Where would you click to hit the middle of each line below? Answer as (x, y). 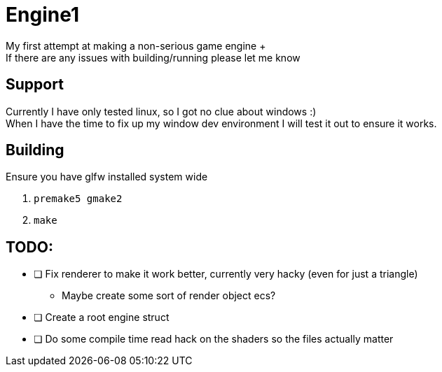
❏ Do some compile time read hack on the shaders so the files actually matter (214, 339)
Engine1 (42, 15)
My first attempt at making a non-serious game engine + (136, 45)
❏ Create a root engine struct (102, 317)
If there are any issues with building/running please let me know (153, 57)
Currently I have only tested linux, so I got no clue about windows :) (161, 111)
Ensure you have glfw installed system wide (107, 177)
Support (35, 85)
